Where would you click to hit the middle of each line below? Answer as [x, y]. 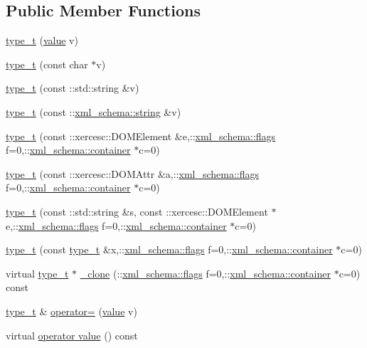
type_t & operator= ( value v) [71, 311]
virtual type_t [37, 273]
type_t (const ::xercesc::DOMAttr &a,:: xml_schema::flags [133, 173]
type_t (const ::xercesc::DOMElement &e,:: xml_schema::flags [141, 136]
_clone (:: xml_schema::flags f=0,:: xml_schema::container [205, 273]
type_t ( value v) [42, 40]
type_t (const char [47, 64]
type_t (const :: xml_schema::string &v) [94, 111]
